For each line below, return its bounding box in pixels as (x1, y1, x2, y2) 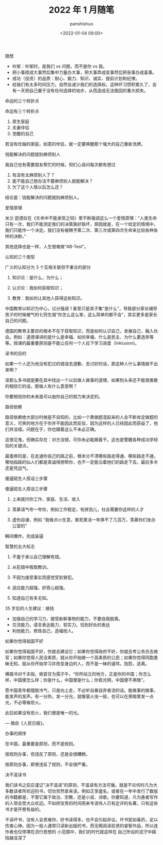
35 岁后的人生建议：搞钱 (5, 605, 54, 611)
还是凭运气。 (5, 465, 31, 471)
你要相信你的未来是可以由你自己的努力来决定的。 (5, 393, 103, 399)
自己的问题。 (5, 318, 31, 323)
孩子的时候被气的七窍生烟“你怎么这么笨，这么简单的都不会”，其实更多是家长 (5, 311, 158, 317)
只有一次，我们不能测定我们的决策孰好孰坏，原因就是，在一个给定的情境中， (5, 221, 158, 227)
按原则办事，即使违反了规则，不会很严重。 (5, 761, 90, 767)
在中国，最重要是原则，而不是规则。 (5, 741, 78, 746)
